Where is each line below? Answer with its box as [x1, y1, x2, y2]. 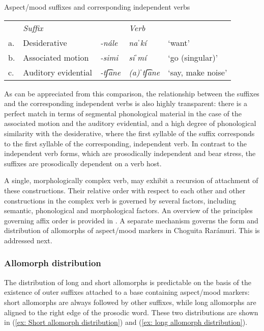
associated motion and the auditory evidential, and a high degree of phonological [4, 118, 256, 129]
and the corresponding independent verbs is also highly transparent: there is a [4, 98, 247, 109]
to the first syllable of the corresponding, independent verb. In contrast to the [4, 138, 247, 148]
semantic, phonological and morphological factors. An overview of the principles [4, 205, 253, 216]
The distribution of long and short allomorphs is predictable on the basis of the [4, 276, 251, 287]
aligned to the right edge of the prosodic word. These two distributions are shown [4, 307, 258, 317]
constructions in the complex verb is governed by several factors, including [4, 195, 236, 206]
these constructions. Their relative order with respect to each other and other [4, 185, 246, 195]
